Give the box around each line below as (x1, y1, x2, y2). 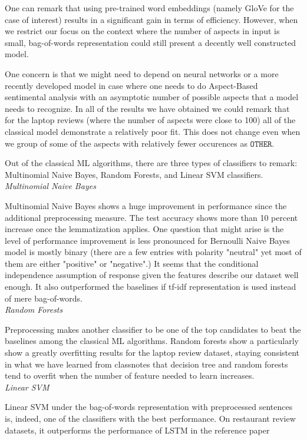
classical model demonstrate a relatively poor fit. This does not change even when (5, 125, 301, 137)
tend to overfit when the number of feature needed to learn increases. (5, 369, 255, 382)
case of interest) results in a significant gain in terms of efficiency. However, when (5, 13, 298, 25)
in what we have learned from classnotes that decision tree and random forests (5, 358, 288, 370)
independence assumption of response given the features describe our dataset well (5, 269, 299, 281)
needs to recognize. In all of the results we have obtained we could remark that (5, 102, 290, 114)
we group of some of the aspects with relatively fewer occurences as (5, 137, 247, 149)
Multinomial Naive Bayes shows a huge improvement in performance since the (5, 199, 287, 211)
